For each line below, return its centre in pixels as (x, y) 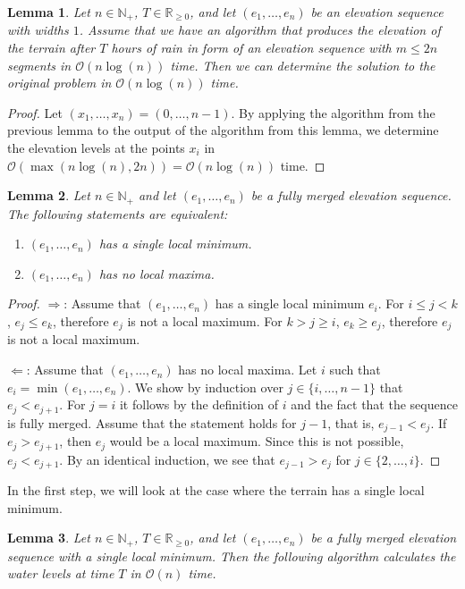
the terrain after (51, 48)
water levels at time (61, 573)
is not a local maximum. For (205, 321)
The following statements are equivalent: (118, 213)
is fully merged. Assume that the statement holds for (152, 422)
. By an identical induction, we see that (167, 459)
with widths (38, 30)
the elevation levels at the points (96, 148)
